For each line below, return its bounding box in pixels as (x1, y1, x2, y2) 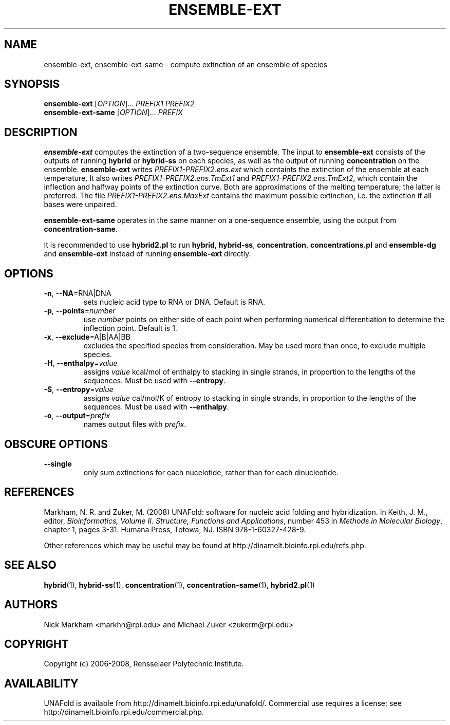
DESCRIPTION (4, 125, 78, 139)
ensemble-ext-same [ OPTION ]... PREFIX (44, 108, 183, 117)
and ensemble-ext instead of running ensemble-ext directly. (44, 249, 251, 258)
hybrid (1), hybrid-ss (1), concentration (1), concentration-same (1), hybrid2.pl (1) (44, 580, 315, 589)
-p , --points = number (44, 306, 116, 315)
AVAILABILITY (4, 677, 79, 690)
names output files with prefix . (83, 420, 186, 429)
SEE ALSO (4, 559, 57, 572)
